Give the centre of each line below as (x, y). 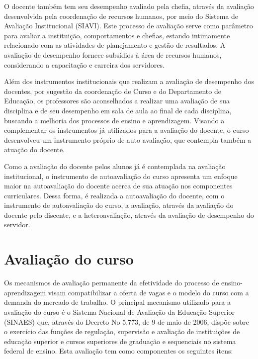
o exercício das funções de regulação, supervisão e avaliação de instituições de (122, 331)
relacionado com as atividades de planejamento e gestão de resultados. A (115, 45)
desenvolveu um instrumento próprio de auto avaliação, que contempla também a (128, 139)
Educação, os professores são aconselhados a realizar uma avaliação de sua (117, 101)
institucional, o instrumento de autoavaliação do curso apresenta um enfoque (121, 176)
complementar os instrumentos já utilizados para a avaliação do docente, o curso (127, 130)
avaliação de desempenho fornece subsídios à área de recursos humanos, (113, 54)
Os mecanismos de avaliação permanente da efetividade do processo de (112, 283)
